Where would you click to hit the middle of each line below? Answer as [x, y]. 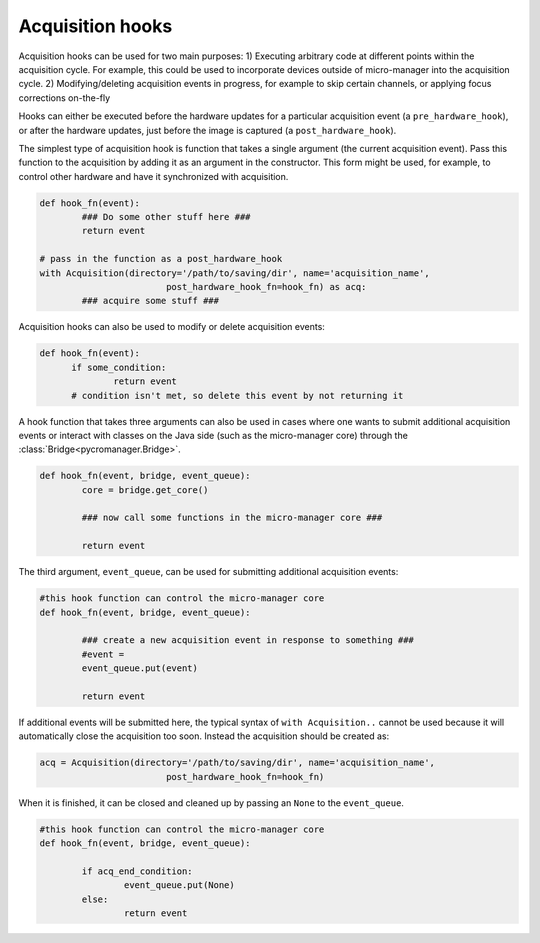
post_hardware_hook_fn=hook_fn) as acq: [266, 286]
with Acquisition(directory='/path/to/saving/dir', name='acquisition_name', [234, 273]
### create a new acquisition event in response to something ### [248, 640]
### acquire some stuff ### [150, 301]
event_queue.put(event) [140, 668]
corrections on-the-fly [64, 97]
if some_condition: [119, 367]
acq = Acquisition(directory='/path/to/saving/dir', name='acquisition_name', [237, 763]
